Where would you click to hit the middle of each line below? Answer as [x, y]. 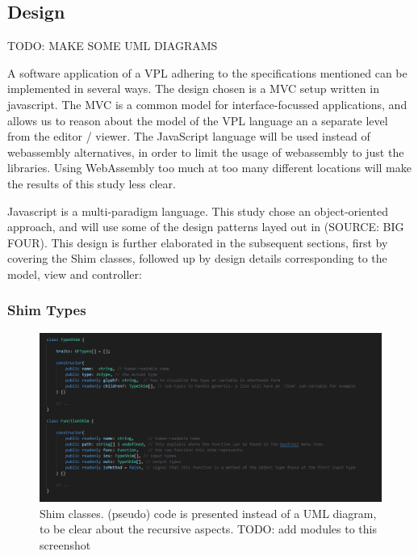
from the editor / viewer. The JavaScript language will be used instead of [189, 136]
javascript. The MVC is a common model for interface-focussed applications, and [207, 104]
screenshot [65, 545]
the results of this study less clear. [92, 183]
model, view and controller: [75, 274]
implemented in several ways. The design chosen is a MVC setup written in [193, 88]
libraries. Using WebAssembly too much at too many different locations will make [209, 168]
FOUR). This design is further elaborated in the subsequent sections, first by [198, 242]
